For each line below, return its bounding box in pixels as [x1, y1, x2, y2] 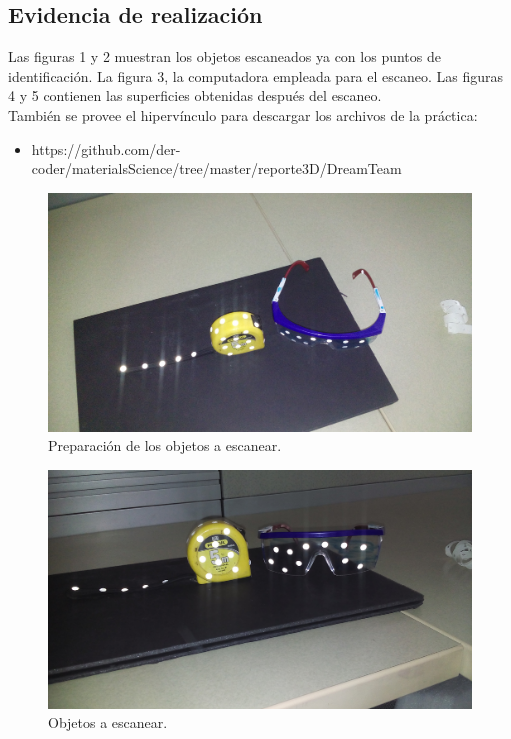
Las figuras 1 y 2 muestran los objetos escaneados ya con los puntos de [8, 46, 441, 67]
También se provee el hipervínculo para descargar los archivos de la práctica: [8, 104, 478, 125]
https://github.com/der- [31, 138, 181, 159]
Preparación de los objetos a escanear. [48, 435, 282, 456]
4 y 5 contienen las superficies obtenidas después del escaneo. [8, 85, 382, 106]
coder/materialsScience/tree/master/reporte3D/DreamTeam [31, 158, 402, 179]
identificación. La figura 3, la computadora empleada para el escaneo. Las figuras [8, 65, 504, 86]
